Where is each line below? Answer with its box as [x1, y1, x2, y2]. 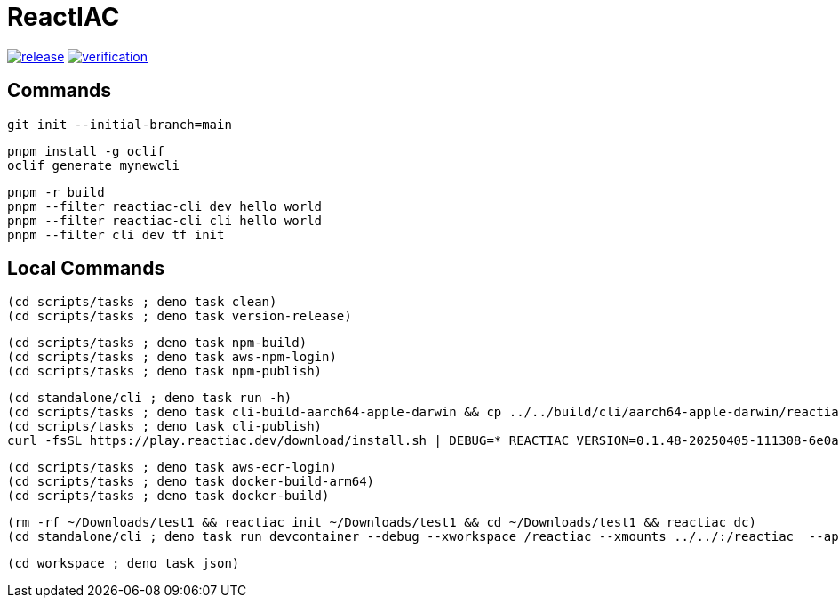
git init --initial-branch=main [7, 117, 232, 132]
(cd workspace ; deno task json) [7, 556, 240, 571]
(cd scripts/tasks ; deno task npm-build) [7, 335, 308, 351]
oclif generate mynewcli [7, 157, 180, 173]
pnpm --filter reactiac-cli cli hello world [7, 213, 323, 228]
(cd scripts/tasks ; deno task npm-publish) [7, 364, 323, 379]
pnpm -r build [7, 184, 105, 199]
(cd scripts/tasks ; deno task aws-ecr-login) [7, 460, 337, 475]
